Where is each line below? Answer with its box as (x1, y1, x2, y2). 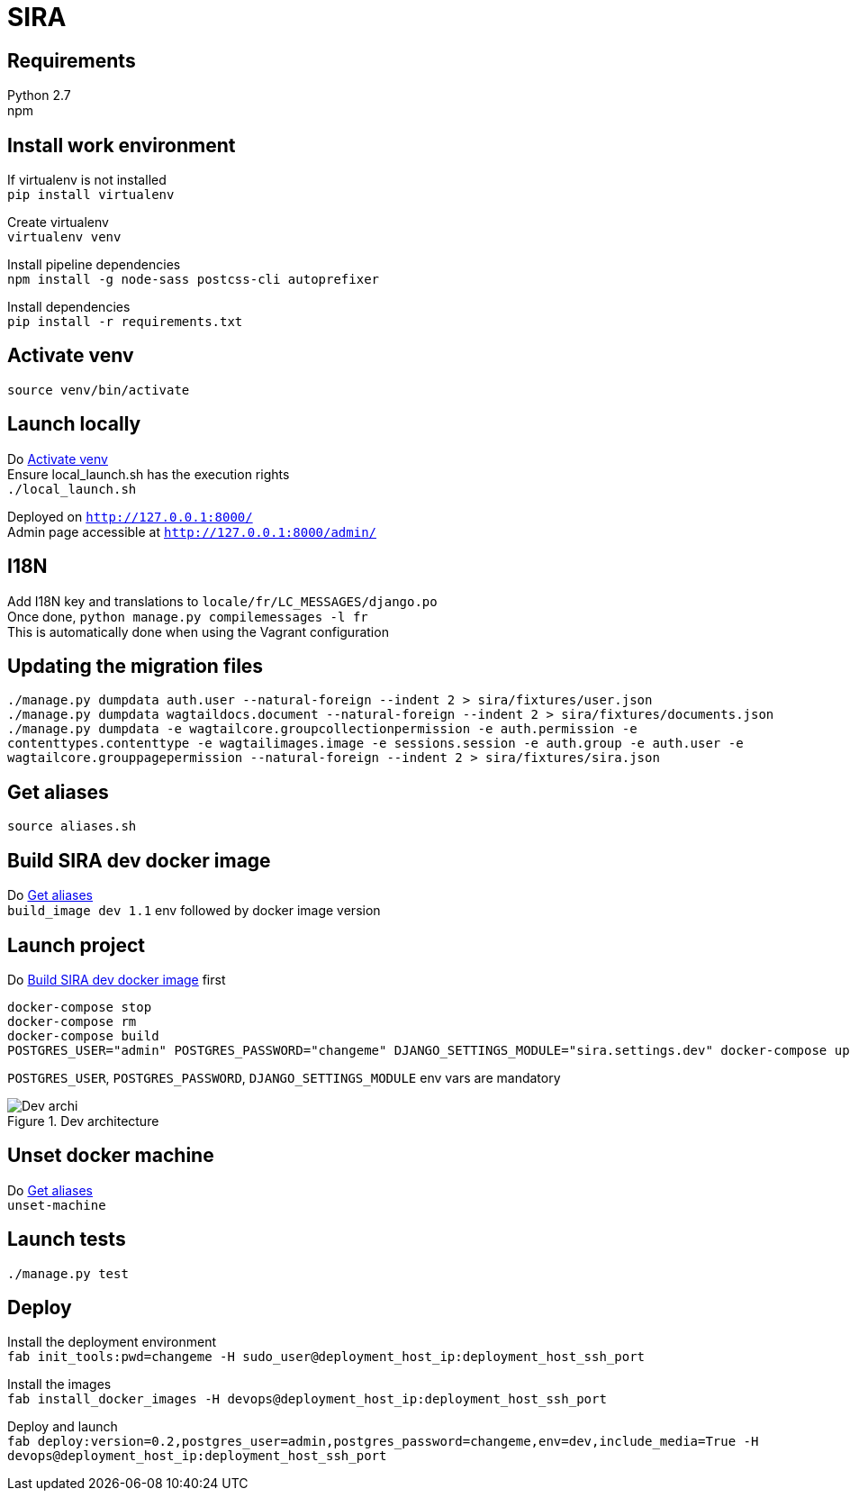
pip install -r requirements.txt (7, 314, 243, 330)
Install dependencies (7, 299, 131, 315)
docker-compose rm (7, 1013, 137, 1029)
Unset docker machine (7, 1144, 214, 1167)
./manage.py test (7, 1266, 129, 1281)
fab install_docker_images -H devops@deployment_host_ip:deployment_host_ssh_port (7, 1392, 607, 1407)
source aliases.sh (7, 819, 137, 834)
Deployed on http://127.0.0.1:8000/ (7, 508, 253, 524)
